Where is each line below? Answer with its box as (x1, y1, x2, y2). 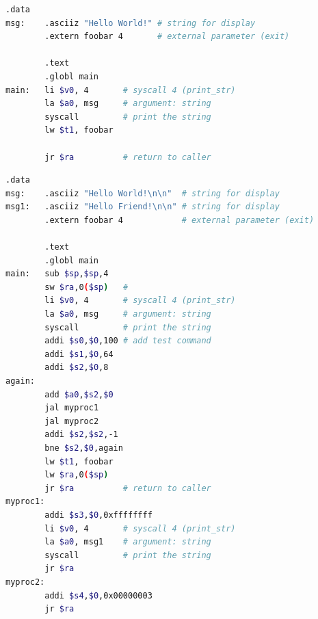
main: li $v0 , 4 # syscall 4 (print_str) (5, 85, 236, 95)
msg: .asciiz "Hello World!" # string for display (5, 18, 256, 28)
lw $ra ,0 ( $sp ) (44, 470, 109, 480)
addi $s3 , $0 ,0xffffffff (44, 510, 153, 520)
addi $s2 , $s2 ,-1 (44, 430, 118, 440)
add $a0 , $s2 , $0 (44, 389, 114, 399)
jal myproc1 (44, 403, 99, 413)
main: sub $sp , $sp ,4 (5, 269, 109, 279)
